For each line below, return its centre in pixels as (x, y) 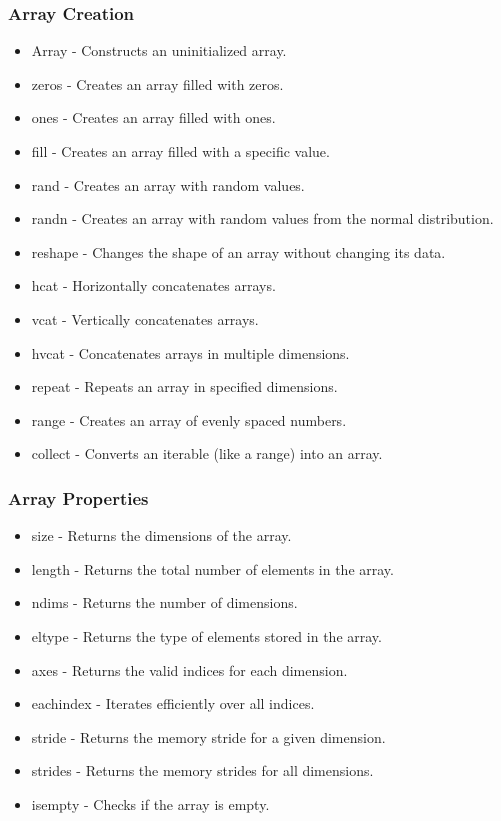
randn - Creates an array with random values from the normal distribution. (262, 218)
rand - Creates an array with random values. (168, 184)
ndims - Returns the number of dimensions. (164, 602)
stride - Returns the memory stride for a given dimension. (208, 736)
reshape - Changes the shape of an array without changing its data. (238, 251)
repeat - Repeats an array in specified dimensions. (184, 386)
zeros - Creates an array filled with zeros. (157, 83)
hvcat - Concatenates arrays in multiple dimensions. (190, 352)
